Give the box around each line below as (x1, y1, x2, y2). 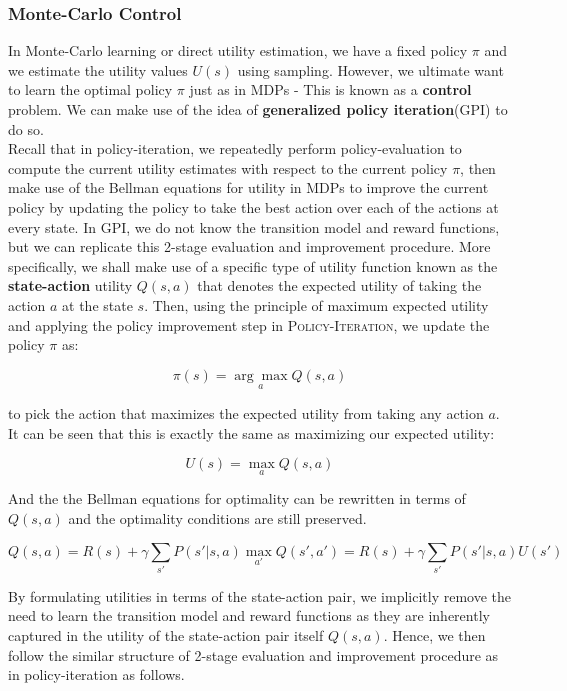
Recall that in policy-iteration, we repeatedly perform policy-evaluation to (8, 138, 462, 159)
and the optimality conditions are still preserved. (68, 507, 367, 528)
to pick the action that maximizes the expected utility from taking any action (8, 402, 484, 423)
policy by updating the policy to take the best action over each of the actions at (8, 196, 499, 217)
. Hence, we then (383, 625, 486, 646)
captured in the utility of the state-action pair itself (8, 625, 324, 646)
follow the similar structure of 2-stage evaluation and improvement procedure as (8, 644, 499, 665)
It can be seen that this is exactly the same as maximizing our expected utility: (8, 422, 495, 443)
